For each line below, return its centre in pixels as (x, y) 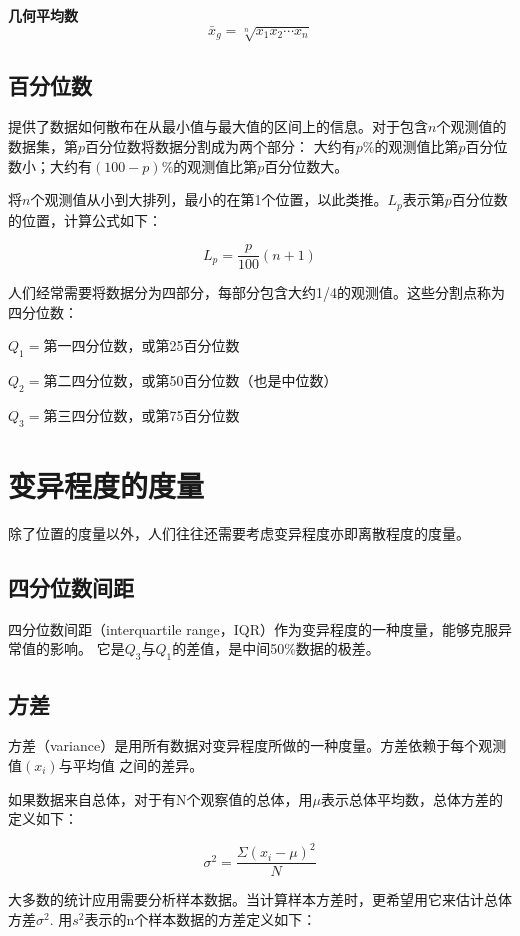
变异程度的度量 (106, 485)
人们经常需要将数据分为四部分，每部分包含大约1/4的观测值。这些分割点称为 (256, 292)
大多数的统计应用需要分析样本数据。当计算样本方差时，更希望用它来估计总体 (260, 899)
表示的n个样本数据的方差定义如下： (200, 918)
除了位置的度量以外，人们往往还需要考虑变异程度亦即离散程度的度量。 (239, 533)
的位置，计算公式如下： (85, 219)
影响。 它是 (87, 648)
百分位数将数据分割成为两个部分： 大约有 (220, 146)
